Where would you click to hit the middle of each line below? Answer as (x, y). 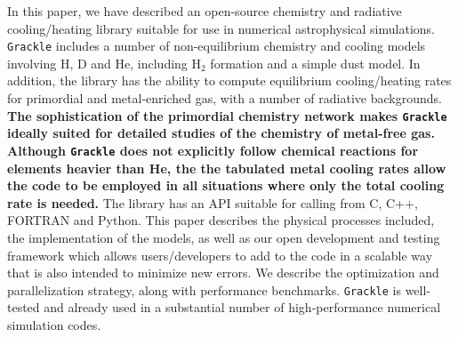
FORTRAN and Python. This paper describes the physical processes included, (221, 220)
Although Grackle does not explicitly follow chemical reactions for (213, 150)
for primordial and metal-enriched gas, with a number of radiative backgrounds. (225, 98)
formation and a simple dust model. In (315, 63)
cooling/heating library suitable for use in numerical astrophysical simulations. (221, 28)
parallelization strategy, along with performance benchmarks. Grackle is (204, 289)
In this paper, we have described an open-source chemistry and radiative (205, 11)
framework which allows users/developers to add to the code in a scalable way (220, 255)
